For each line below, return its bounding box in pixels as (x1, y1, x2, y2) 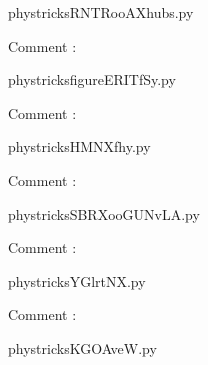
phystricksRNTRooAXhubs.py (8, 2, 194, 22)
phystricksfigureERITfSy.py (8, 69, 176, 90)
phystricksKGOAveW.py (8, 337, 157, 358)
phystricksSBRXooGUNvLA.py (8, 203, 200, 224)
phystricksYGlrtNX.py (8, 270, 146, 291)
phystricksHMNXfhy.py (8, 136, 151, 157)
